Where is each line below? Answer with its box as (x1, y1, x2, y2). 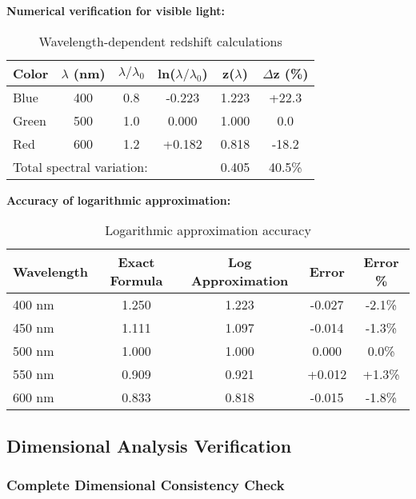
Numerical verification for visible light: (6, 2, 225, 18)
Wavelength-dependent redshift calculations (38, 31, 282, 50)
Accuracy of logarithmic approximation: (6, 191, 231, 208)
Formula (110, 271, 163, 290)
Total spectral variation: (13, 157, 148, 176)
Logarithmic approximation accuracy (105, 221, 311, 240)
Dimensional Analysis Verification (6, 433, 292, 457)
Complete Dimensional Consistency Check (6, 474, 285, 494)
